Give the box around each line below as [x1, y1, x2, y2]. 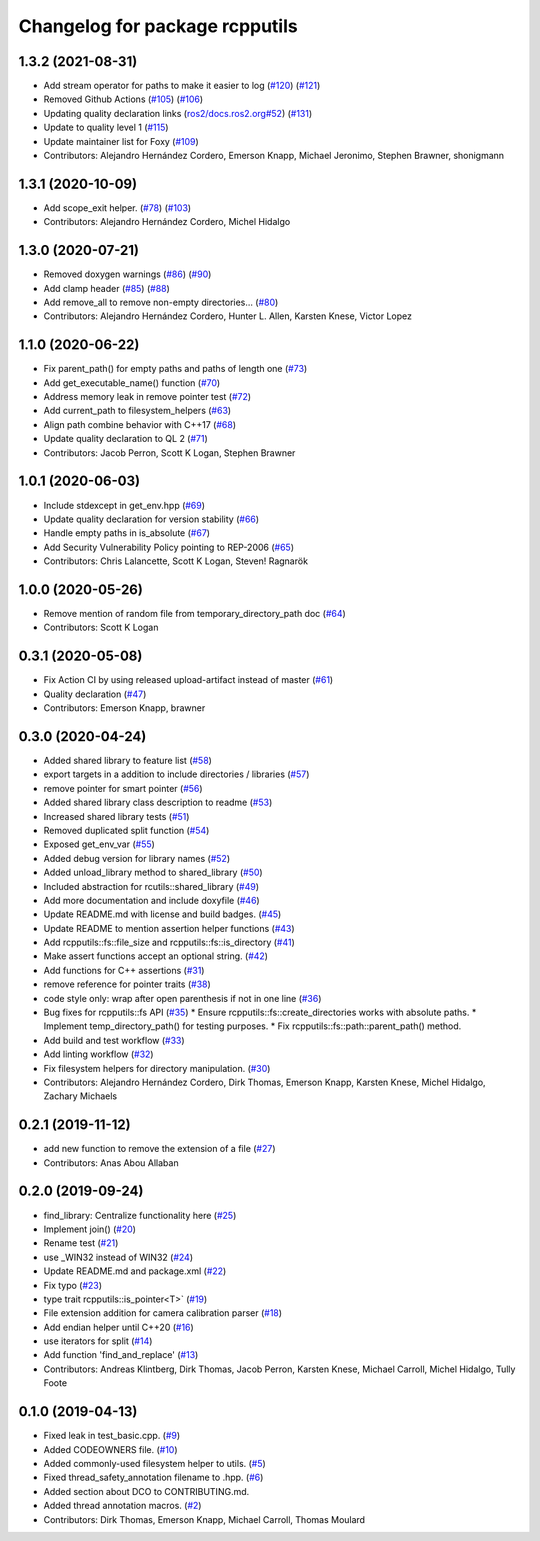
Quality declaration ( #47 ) [43, 688, 147, 700]
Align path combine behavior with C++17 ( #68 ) [43, 418, 237, 430]
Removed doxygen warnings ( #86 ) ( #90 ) [43, 268, 212, 280]
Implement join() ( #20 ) [43, 1223, 137, 1235]
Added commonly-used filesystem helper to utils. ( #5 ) [43, 1457, 267, 1469]
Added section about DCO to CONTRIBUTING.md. [43, 1485, 250, 1497]
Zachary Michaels [43, 1090, 118, 1102]
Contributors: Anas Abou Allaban [43, 1156, 179, 1169]
